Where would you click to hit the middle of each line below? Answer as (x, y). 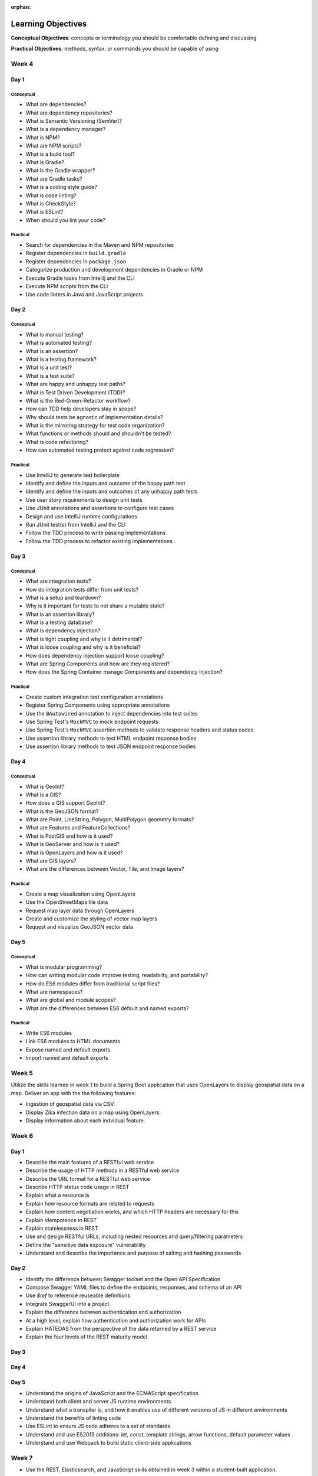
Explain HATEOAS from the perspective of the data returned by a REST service (121, 1328)
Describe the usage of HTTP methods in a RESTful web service (102, 1170)
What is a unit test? (49, 368)
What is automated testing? (59, 343)
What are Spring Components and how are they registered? (98, 664)
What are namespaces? (54, 991)
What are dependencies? (56, 105)
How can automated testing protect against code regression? (100, 450)
